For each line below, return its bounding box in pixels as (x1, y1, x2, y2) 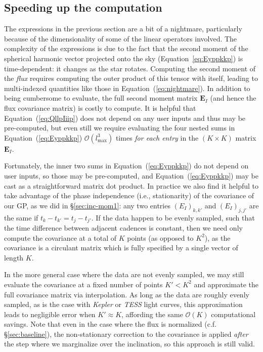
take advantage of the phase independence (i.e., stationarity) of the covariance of (4, 190, 254, 201)
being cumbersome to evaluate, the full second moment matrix (4, 93, 198, 103)
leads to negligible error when (4, 309, 96, 319)
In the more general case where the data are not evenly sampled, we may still (4, 269, 244, 280)
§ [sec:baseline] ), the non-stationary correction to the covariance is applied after (4, 328, 248, 339)
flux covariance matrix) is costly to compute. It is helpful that (4, 102, 196, 113)
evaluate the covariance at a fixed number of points (4, 279, 163, 289)
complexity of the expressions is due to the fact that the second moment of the (4, 43, 248, 54)
